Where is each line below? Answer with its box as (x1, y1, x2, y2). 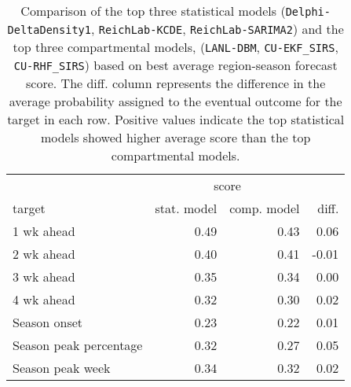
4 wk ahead (13, 290, 75, 308)
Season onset (13, 313, 83, 331)
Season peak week (13, 359, 111, 377)
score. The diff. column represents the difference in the (26, 74, 326, 92)
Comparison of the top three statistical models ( (20, 2, 286, 20)
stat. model (155, 199, 218, 217)
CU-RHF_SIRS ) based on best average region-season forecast (13, 56, 338, 74)
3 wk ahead (13, 267, 75, 286)
